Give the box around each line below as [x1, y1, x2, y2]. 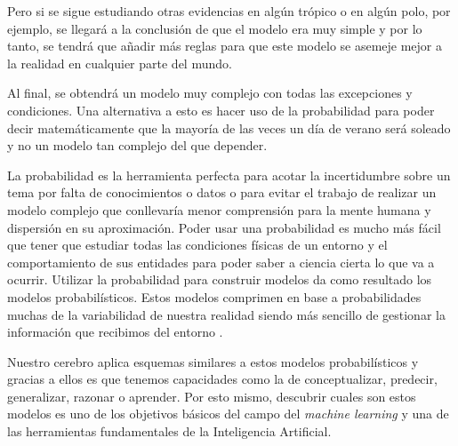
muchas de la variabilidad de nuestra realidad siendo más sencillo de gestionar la [7, 305, 446, 323]
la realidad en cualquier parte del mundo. [7, 53, 232, 72]
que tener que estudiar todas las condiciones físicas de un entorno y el [7, 235, 388, 254]
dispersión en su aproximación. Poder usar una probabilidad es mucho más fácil [7, 218, 441, 236]
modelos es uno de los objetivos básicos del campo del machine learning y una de [7, 404, 449, 423]
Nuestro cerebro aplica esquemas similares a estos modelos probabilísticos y [7, 352, 419, 370]
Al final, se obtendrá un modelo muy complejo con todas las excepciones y [7, 84, 413, 102]
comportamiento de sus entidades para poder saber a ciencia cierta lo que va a [7, 252, 435, 271]
